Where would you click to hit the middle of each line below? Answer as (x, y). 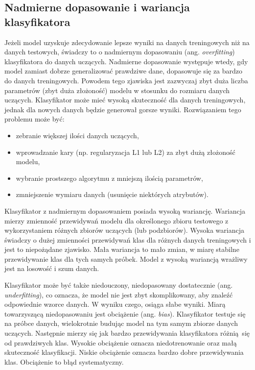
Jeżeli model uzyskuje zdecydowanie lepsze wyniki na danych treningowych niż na (127, 42)
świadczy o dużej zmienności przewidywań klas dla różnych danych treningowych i (128, 239)
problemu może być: (35, 119)
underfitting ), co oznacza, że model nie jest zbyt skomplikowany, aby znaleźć (119, 294)
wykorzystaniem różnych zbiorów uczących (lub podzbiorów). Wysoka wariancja (124, 230)
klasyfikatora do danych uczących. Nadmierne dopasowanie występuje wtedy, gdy (126, 61)
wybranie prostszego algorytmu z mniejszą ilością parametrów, (109, 178)
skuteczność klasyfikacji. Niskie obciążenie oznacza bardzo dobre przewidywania (124, 352)
